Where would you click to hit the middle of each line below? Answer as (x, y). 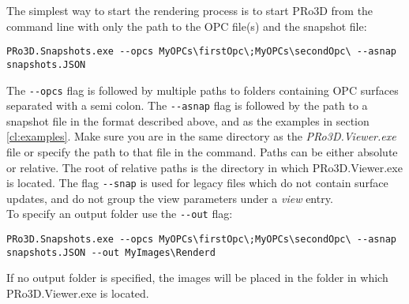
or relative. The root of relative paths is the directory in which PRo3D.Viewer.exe (204, 167)
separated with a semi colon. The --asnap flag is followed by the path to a (187, 105)
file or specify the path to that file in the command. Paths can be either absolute (202, 152)
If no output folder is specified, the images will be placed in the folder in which (197, 278)
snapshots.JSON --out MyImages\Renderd (111, 252)
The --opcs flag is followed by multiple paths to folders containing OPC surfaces (203, 90)
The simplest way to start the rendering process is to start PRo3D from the (190, 10)
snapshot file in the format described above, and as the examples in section (188, 120)
